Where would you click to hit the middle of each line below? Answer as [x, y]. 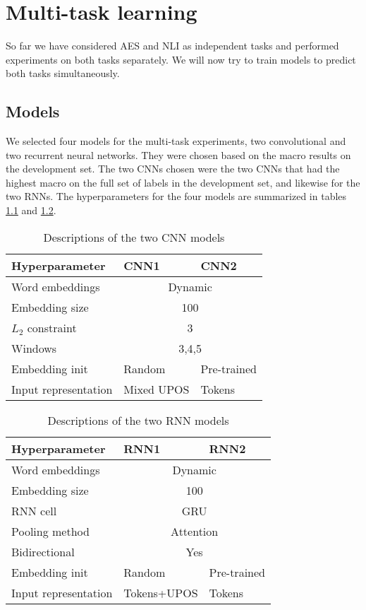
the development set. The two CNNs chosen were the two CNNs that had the [173, 169]
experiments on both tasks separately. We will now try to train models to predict [181, 59]
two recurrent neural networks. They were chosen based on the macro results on [178, 154]
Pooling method [50, 531]
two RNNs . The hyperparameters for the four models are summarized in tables [176, 196]
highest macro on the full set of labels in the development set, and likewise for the [183, 182]
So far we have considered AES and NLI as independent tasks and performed [172, 46]
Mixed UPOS [157, 389]
